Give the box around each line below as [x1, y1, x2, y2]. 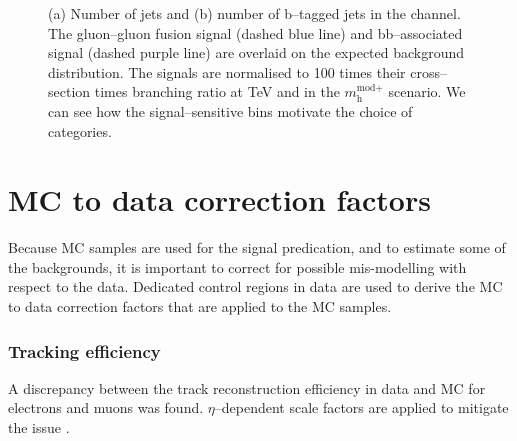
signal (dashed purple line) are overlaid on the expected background [48, 42, 465, 63]
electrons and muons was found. [8, 397, 204, 418]
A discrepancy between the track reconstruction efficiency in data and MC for [8, 377, 486, 398]
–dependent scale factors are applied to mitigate [214, 397, 509, 418]
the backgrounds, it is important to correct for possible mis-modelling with [8, 256, 467, 277]
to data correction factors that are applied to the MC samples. [8, 296, 392, 317]
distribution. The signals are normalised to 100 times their [48, 61, 406, 82]
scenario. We [388, 81, 466, 102]
